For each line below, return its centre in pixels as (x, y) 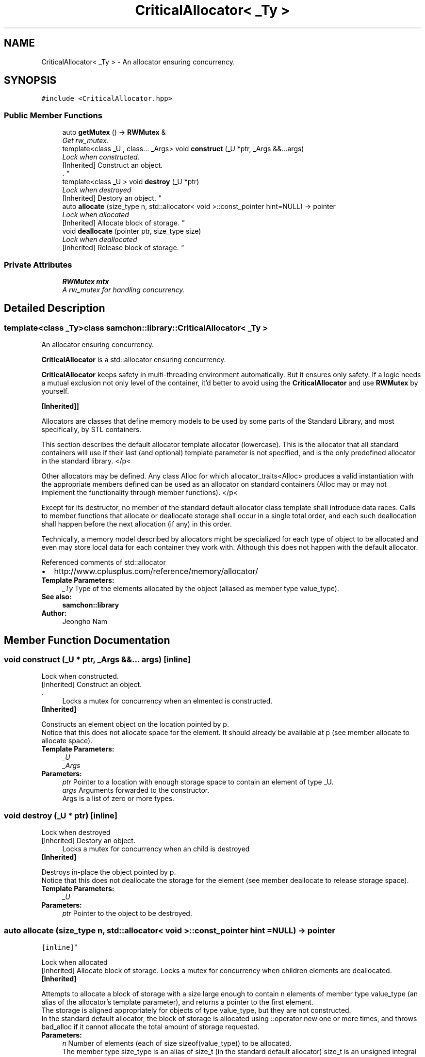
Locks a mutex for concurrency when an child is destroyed (156, 849)
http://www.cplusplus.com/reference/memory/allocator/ (156, 571)
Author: (54, 613)
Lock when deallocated (100, 240)
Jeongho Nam (85, 622)
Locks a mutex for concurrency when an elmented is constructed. (167, 701)
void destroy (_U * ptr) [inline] (61, 815)
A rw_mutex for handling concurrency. (123, 289)
